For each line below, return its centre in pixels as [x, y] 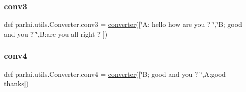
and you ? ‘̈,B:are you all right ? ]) [56, 34]
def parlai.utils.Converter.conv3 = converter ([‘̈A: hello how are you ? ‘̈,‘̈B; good [123, 24]
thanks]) [16, 83]
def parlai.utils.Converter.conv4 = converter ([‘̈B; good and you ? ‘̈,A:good [115, 74]
